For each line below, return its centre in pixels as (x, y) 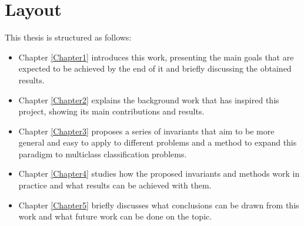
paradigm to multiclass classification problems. (103, 154)
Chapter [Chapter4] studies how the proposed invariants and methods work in (159, 173)
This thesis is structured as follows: (68, 37)
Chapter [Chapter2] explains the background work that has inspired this (149, 99)
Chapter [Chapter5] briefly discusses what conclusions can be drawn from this (159, 205)
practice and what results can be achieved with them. (115, 185)
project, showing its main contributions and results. (111, 111)
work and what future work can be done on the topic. (115, 216)
